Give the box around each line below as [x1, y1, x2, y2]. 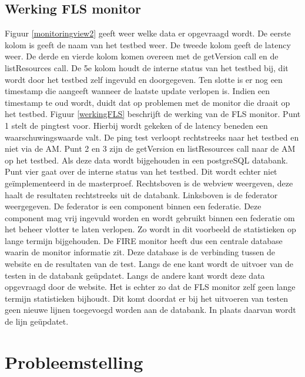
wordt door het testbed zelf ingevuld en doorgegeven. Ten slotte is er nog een [5, 73, 283, 85]
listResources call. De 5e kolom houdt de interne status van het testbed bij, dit [5, 61, 289, 74]
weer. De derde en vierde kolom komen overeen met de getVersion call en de [5, 50, 279, 62]
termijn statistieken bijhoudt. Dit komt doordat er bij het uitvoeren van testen [5, 292, 289, 304]
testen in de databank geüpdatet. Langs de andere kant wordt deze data [5, 269, 265, 281]
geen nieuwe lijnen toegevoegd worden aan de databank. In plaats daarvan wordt [5, 303, 296, 316]
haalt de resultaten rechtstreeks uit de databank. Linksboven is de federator [5, 188, 278, 201]
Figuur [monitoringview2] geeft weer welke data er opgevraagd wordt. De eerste [5, 27, 291, 39]
